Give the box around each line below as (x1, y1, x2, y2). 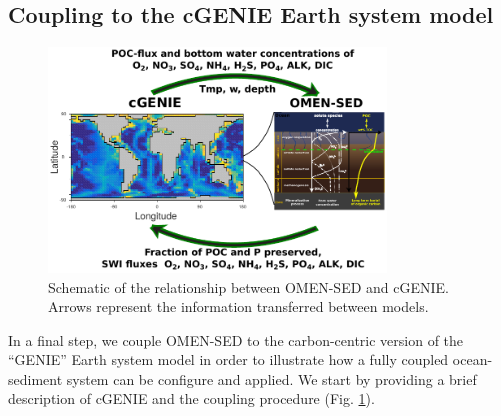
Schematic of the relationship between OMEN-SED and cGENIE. (48, 276, 449, 297)
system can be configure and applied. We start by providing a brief (66, 368, 477, 389)
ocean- (452, 349, 493, 370)
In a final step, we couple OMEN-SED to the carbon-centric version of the (8, 329, 464, 350)
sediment (8, 368, 63, 389)
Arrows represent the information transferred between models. (48, 296, 429, 317)
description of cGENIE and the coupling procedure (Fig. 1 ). (8, 388, 375, 409)
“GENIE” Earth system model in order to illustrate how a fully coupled (8, 349, 449, 370)
